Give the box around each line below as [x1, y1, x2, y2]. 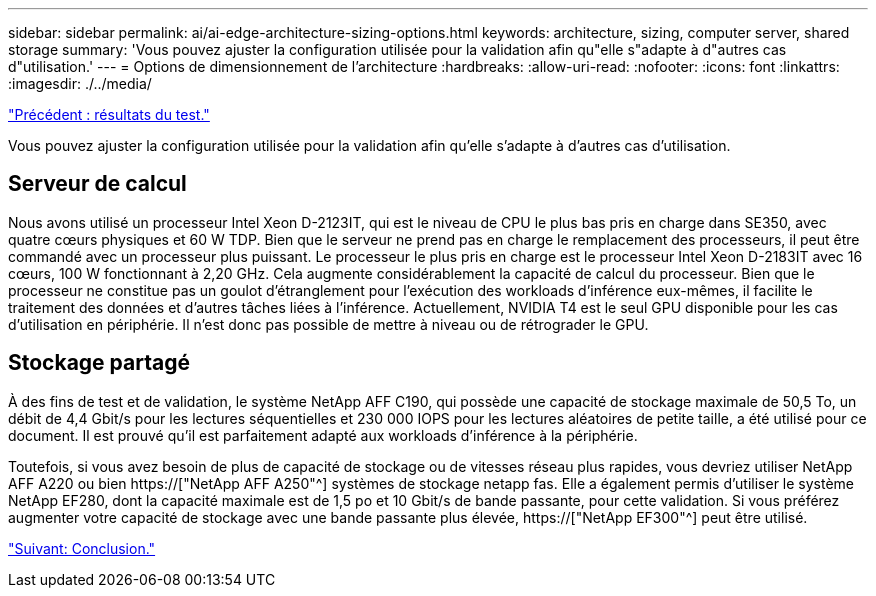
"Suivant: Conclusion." [8, 539, 156, 557]
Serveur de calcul [8, 171, 187, 197]
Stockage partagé [8, 350, 190, 376]
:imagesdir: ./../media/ [8, 75, 152, 92]
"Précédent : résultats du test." [8, 106, 210, 123]
